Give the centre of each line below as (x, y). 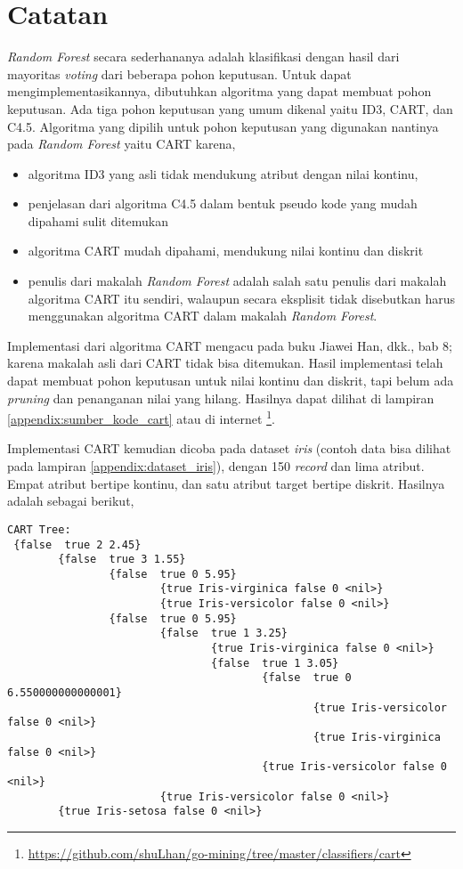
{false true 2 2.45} (77, 544)
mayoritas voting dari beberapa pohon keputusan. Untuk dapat (179, 73)
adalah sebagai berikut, (71, 501)
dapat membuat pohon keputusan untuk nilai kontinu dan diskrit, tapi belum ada (231, 381)
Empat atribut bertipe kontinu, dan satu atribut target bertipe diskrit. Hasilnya (226, 483)
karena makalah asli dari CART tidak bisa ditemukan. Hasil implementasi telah (225, 363)
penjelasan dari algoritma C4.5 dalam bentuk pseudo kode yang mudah (223, 203)
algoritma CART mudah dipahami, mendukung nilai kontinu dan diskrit (226, 251)
